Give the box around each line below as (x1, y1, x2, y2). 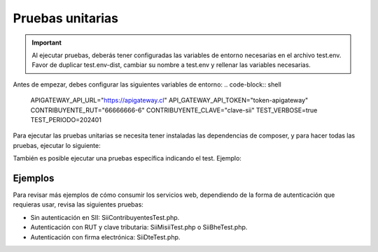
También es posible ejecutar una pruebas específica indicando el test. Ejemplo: (13, 154, 241, 163)
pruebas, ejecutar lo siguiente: (13, 141, 101, 149)
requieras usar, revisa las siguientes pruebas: (13, 200, 143, 209)
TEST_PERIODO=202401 (30, 115, 101, 124)
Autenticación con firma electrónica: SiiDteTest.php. (30, 232, 181, 241)
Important (31, 38, 62, 47)
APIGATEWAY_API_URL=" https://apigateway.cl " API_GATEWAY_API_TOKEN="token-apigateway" (30, 96, 309, 105)
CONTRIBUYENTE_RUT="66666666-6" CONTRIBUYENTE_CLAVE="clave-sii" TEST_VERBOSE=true (30, 105, 318, 114)
